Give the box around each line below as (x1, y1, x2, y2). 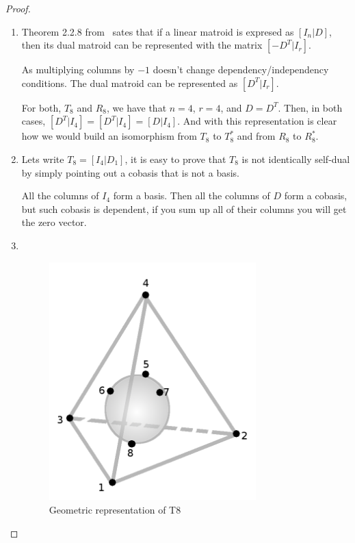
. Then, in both (278, 100, 343, 114)
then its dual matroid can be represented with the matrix (21, 38, 263, 52)
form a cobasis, (284, 188, 347, 203)
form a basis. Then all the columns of (113, 188, 270, 203)
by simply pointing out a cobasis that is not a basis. (21, 165, 239, 179)
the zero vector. (21, 215, 87, 229)
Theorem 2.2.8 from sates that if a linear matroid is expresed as (21, 24, 294, 38)
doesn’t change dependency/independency (153, 62, 329, 77)
